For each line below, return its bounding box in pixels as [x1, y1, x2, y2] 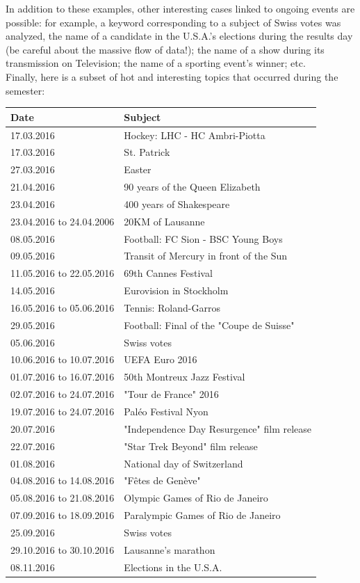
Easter [124, 162, 152, 177]
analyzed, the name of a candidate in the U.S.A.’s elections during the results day [6, 29, 353, 43]
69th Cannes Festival [124, 266, 213, 280]
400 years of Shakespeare [124, 196, 230, 211]
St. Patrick [124, 145, 170, 159]
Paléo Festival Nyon [124, 404, 208, 418]
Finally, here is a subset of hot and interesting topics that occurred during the [6, 69, 338, 83]
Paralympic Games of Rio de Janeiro [124, 508, 281, 522]
